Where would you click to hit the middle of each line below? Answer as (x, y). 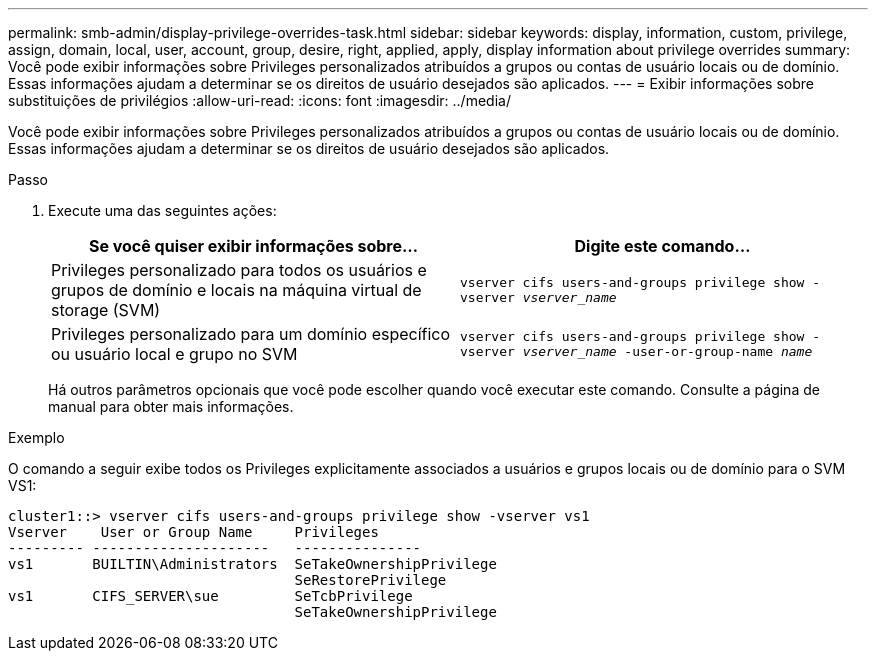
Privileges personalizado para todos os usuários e (239, 270)
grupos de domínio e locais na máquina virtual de (236, 290)
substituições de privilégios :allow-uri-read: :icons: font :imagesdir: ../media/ (259, 100)
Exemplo (36, 437)
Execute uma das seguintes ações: (162, 210)
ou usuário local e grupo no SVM (174, 354)
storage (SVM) (106, 310)
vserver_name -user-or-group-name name (667, 351)
